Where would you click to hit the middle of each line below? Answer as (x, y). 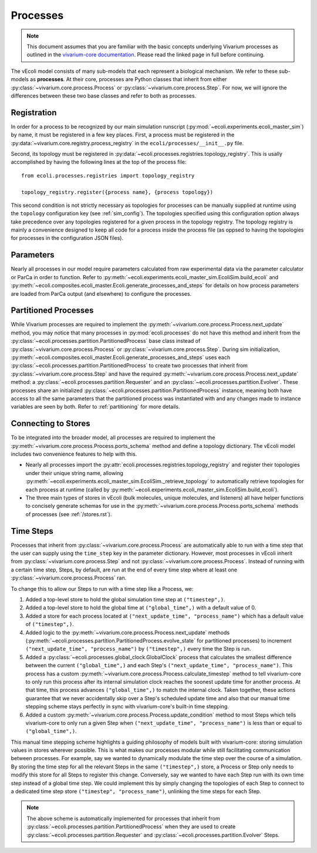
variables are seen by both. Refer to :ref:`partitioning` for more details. (95, 407)
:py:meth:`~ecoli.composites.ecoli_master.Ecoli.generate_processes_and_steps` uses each (121, 357)
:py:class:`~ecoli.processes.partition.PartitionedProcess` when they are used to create (131, 827)
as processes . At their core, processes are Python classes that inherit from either (129, 79)
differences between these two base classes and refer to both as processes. (104, 96)
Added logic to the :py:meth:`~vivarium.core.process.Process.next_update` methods (128, 633)
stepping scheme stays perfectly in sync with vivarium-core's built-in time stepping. (127, 707)
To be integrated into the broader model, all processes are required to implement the (113, 437)
